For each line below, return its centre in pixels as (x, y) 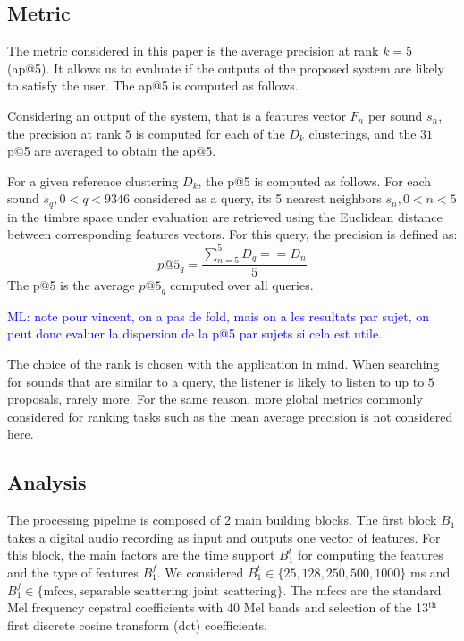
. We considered (200, 572)
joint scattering (235, 591)
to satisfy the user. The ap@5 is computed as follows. (153, 85)
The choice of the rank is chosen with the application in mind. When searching (224, 363)
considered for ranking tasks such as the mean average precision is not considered (230, 416)
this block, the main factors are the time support (141, 555)
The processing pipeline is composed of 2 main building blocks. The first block (222, 520)
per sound (395, 115)
